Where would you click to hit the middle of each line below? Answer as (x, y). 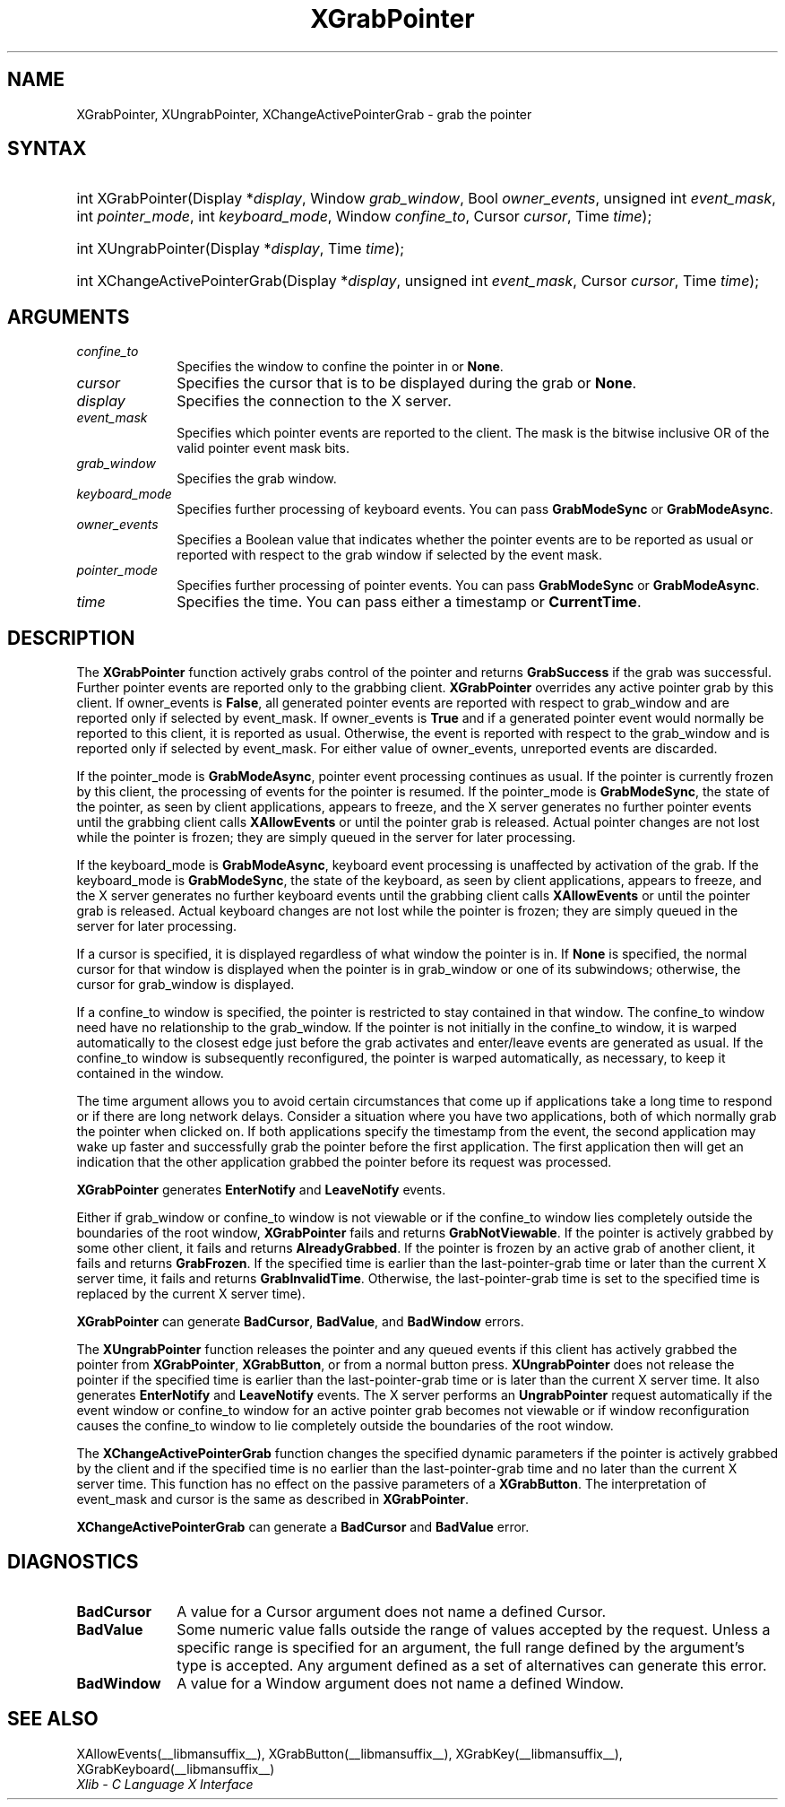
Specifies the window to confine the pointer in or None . (340, 367)
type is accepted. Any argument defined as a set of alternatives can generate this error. (472, 1665)
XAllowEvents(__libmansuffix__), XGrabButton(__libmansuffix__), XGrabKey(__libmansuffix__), (349, 1753)
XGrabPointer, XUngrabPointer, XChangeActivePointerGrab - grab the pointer (304, 114)
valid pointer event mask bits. (263, 448)
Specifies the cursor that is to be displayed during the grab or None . (407, 383)
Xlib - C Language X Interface (165, 1784)
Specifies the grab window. (257, 479)
